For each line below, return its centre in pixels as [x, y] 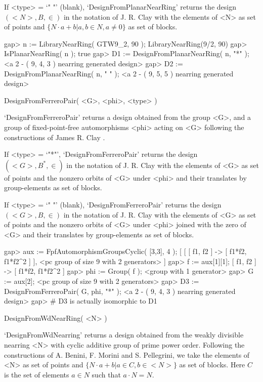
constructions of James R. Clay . [55, 137]
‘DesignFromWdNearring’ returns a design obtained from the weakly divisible [124, 335]
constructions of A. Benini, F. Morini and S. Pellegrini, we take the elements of [127, 354]
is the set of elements [37, 374]
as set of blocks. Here [212, 365]
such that [106, 374]
